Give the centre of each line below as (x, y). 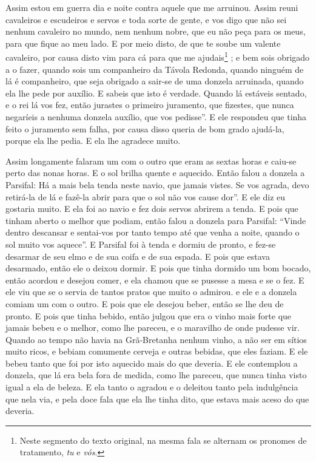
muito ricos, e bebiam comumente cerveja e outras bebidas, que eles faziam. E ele (157, 351)
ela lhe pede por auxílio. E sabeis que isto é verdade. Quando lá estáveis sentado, (156, 93)
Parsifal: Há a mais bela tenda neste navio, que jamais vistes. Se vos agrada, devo (157, 184)
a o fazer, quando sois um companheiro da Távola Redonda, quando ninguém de (155, 69)
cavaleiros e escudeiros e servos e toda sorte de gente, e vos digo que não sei (146, 19)
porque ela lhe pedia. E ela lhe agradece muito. (93, 141)
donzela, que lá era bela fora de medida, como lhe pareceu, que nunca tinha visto (156, 375)
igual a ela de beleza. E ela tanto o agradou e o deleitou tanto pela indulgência (152, 387)
